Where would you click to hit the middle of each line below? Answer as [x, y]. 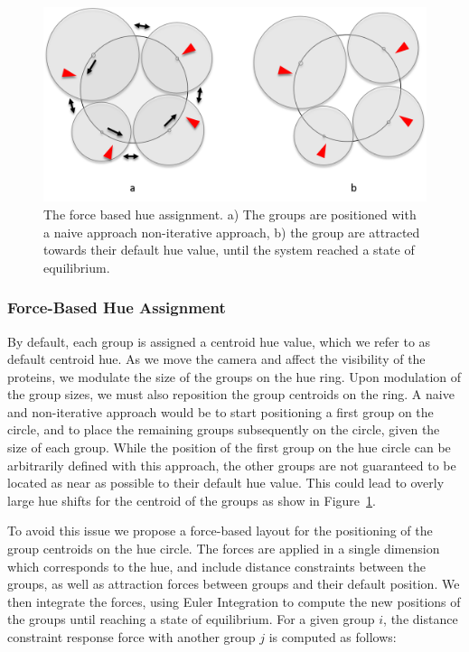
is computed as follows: [333, 637]
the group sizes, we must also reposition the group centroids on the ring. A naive [231, 394]
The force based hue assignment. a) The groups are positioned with [230, 214]
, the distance [421, 619]
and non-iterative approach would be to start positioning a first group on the [220, 411]
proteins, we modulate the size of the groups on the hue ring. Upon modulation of [234, 376]
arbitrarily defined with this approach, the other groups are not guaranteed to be [232, 465]
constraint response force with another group [131, 637]
